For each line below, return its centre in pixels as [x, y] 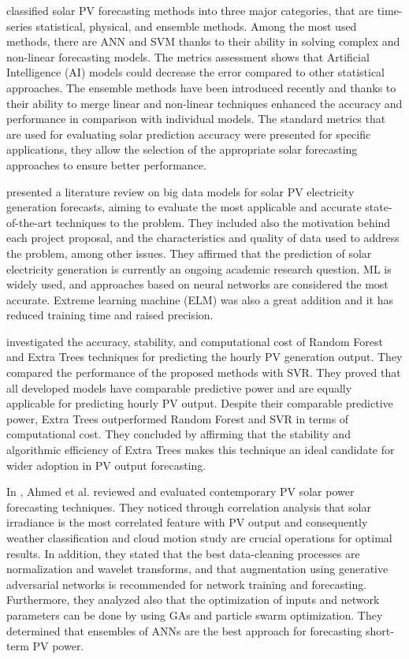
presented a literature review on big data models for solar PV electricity [180, 191]
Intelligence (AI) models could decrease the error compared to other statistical [195, 72]
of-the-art [29, 222]
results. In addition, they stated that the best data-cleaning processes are [183, 553]
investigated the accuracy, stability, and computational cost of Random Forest [195, 341]
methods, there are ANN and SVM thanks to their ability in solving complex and [203, 41]
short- [379, 630]
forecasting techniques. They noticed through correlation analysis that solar [189, 506]
